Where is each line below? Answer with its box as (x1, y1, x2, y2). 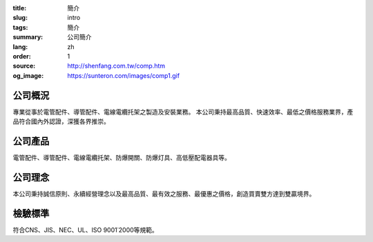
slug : (12, 14, 28, 22)
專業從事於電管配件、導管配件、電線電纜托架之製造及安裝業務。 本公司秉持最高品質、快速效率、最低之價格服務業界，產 (12, 108, 354, 116)
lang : (12, 42, 28, 51)
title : (12, 4, 27, 12)
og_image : (12, 71, 44, 79)
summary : (12, 33, 44, 41)
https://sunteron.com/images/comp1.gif (67, 71, 180, 79)
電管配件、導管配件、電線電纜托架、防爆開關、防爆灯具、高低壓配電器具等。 (12, 153, 231, 161)
